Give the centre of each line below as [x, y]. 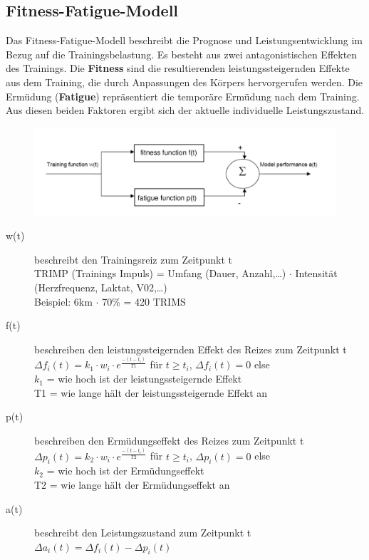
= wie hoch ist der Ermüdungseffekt [125, 471]
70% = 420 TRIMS [144, 301]
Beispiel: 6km [63, 301]
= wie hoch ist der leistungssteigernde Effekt [144, 379]
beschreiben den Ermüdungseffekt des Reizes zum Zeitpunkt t [169, 440]
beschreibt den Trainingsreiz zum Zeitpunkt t [133, 259]
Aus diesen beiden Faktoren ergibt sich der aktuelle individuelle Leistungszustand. [185, 110]
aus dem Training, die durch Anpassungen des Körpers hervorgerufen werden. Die [184, 82]
